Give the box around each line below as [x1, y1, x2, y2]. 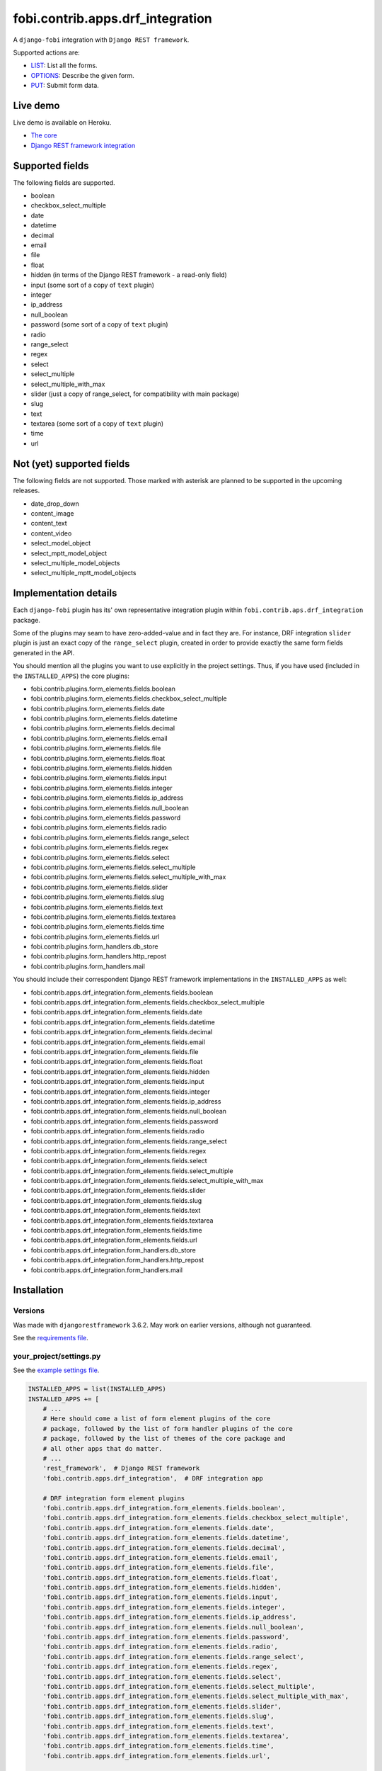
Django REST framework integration [30, 141, 136, 149]
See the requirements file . [13, 1334, 88, 1342]
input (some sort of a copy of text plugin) [30, 281, 155, 289]
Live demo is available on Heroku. [13, 118, 112, 127]
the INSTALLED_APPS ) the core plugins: [13, 672, 130, 680]
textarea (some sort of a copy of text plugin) [30, 419, 164, 428]
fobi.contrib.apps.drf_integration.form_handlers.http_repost [30, 1256, 204, 1264]
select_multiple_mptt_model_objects [30, 569, 137, 577]
